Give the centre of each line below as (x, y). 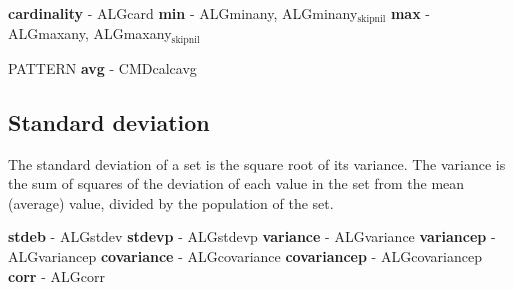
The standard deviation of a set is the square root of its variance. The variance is (257, 163)
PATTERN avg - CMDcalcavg (102, 67)
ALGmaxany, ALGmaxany (90, 33)
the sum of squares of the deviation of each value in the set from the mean (236, 183)
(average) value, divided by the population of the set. (171, 202)
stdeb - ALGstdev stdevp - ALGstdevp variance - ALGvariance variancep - (252, 236)
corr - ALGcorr (56, 275)
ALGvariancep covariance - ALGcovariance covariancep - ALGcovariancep (245, 256)
